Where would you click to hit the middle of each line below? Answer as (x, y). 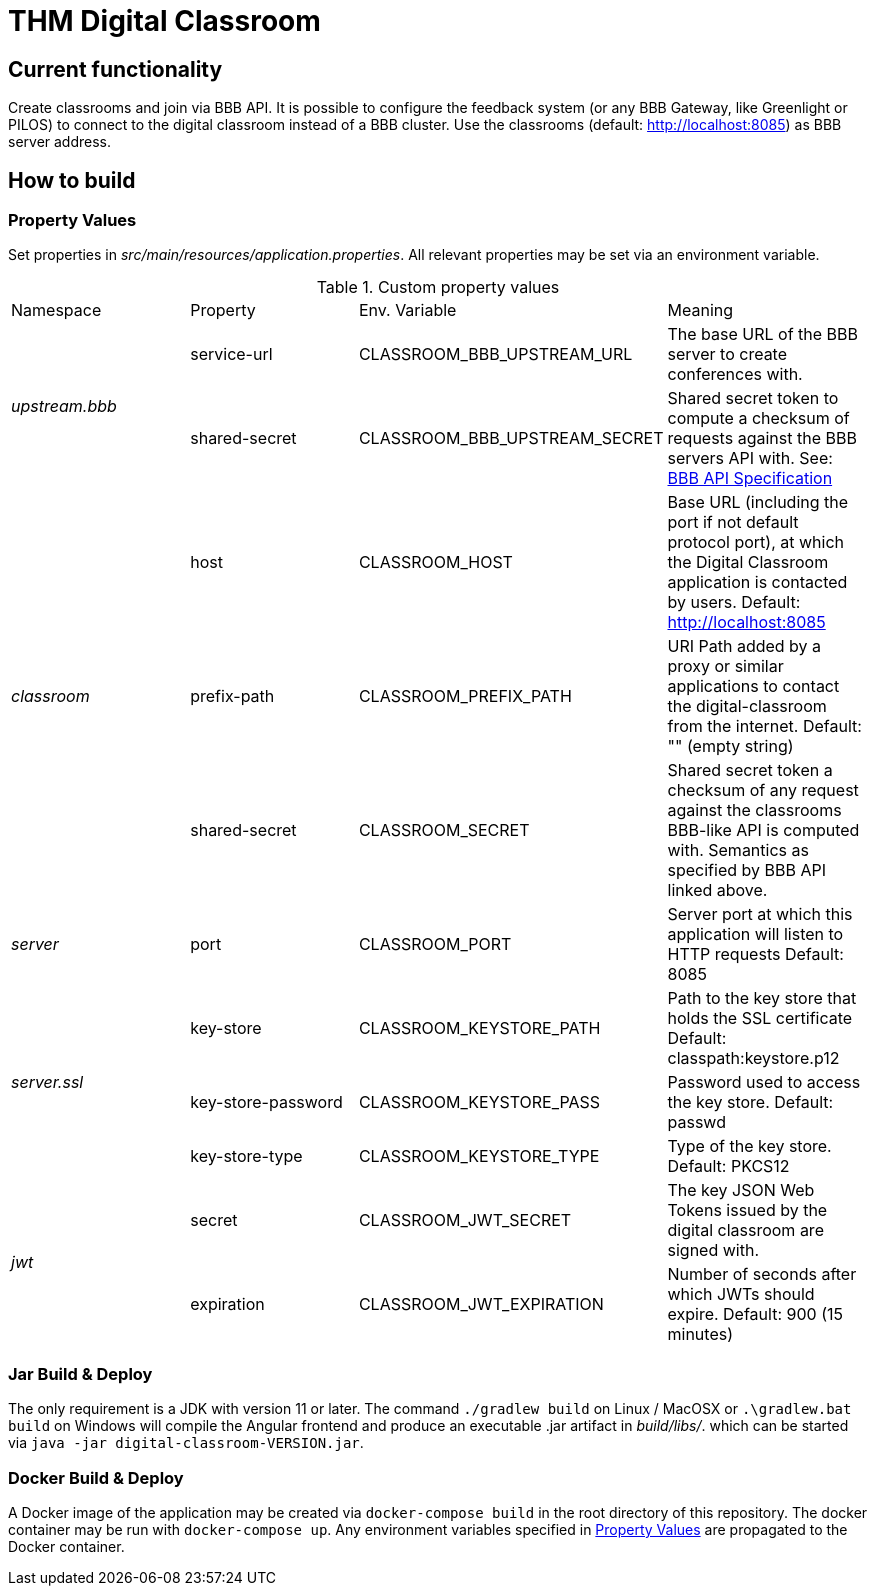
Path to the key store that (762, 998)
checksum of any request (763, 790)
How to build (72, 180)
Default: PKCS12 (728, 1166)
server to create (727, 354)
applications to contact (753, 686)
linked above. (717, 890)
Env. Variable (407, 310)
